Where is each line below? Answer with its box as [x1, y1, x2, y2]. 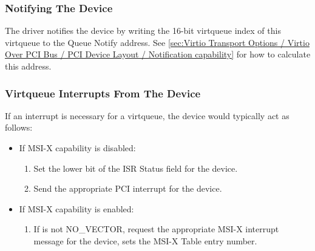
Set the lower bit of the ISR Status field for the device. [33, 161, 238, 174]
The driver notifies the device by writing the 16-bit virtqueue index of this [5, 24, 281, 37]
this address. [5, 60, 52, 72]
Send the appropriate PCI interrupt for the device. [33, 182, 222, 195]
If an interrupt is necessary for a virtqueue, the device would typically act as [5, 109, 290, 122]
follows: [5, 121, 33, 134]
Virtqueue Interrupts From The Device [5, 85, 201, 100]
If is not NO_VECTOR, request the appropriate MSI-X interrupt [33, 223, 279, 235]
